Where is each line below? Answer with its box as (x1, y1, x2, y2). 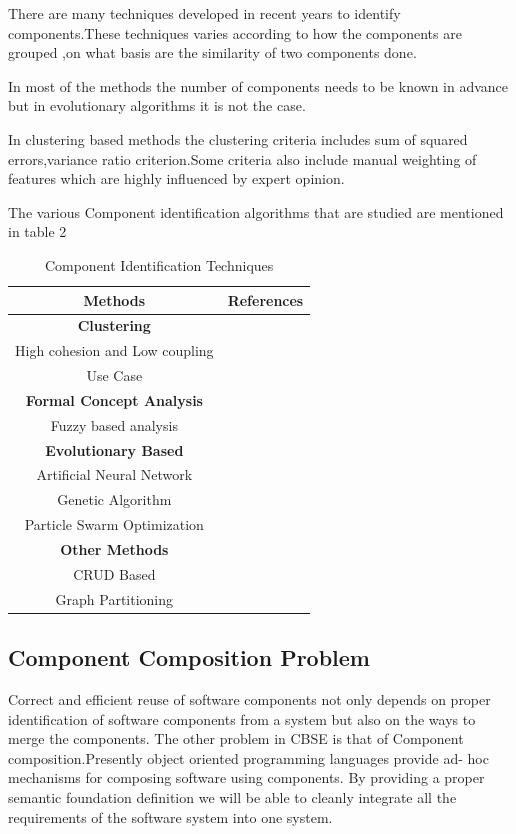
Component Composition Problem (8, 642, 370, 673)
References (227, 289, 304, 310)
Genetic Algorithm (57, 489, 172, 510)
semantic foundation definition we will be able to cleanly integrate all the (8, 786, 457, 807)
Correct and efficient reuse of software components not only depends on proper (8, 688, 491, 709)
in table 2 (8, 221, 67, 242)
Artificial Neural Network (36, 464, 193, 485)
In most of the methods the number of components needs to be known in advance (8, 75, 509, 96)
